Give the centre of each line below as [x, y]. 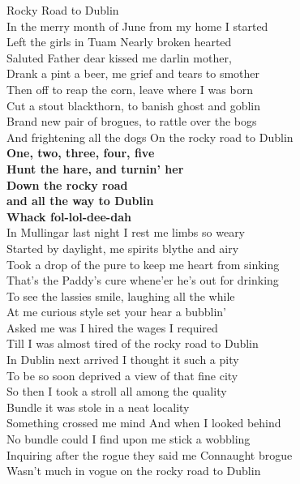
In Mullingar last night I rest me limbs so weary [126, 232]
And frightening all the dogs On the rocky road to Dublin [150, 137]
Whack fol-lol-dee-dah [69, 216]
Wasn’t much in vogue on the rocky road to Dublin [134, 471]
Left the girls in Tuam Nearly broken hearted [119, 42]
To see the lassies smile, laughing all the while [121, 296]
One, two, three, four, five [81, 153]
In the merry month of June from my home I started [137, 26]
